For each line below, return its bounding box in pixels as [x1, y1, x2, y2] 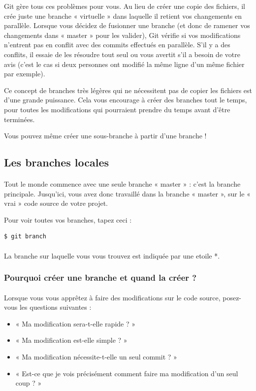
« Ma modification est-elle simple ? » [15, 335, 128, 345]
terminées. [4, 114, 35, 124]
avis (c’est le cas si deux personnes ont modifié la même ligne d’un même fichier [4, 59, 245, 69]
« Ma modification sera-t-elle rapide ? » [15, 318, 136, 328]
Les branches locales [4, 155, 109, 170]
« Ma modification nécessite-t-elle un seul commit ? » [15, 352, 177, 362]
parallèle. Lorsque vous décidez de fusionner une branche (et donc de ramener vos [4, 20, 250, 31]
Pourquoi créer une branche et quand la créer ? [4, 271, 197, 284]
